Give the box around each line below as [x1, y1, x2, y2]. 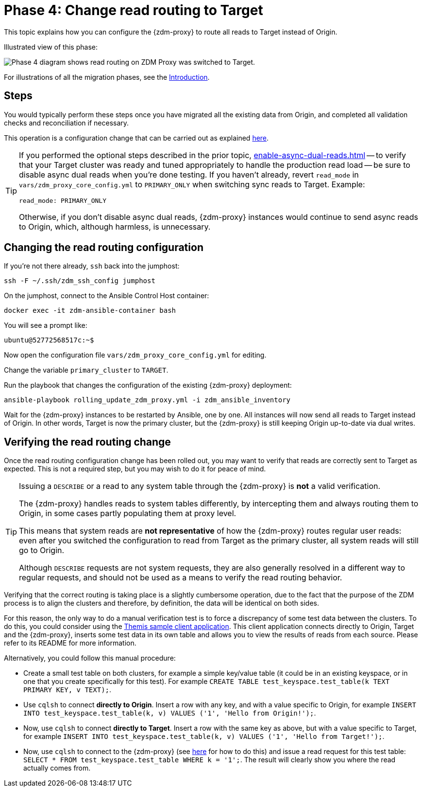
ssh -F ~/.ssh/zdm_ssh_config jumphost [4, 277, 155, 285]
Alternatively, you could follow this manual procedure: [4, 654, 176, 663]
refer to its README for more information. [4, 639, 136, 647]
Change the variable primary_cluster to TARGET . [4, 366, 169, 375]
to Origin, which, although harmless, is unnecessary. [19, 221, 211, 232]
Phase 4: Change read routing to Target [4, 2, 263, 18]
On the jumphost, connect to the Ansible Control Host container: [4, 291, 209, 300]
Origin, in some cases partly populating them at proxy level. [19, 508, 236, 519]
